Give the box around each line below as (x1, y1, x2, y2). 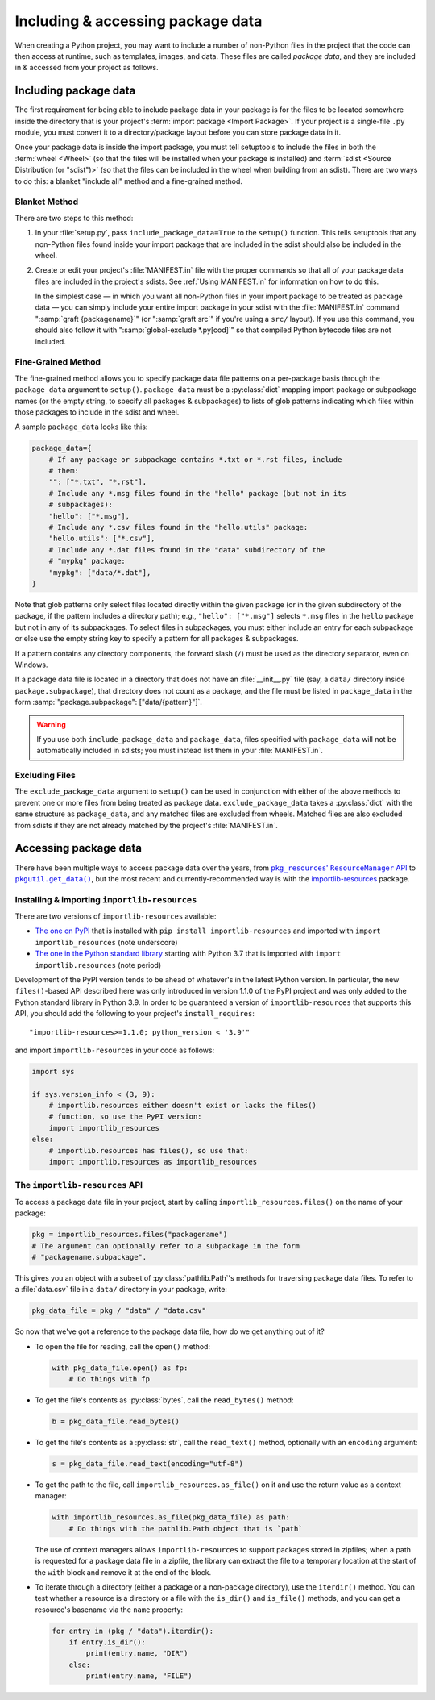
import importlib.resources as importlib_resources (48, 1157, 258, 1167)
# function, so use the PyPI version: (48, 1112, 202, 1121)
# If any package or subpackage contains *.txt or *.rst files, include (48, 455, 342, 464)
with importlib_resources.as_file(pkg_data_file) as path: (52, 1513, 290, 1522)
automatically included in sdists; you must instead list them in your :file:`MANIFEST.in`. (36, 746, 324, 756)
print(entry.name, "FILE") (85, 1672, 193, 1681)
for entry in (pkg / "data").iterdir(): (52, 1626, 213, 1635)
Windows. (14, 660, 48, 669)
